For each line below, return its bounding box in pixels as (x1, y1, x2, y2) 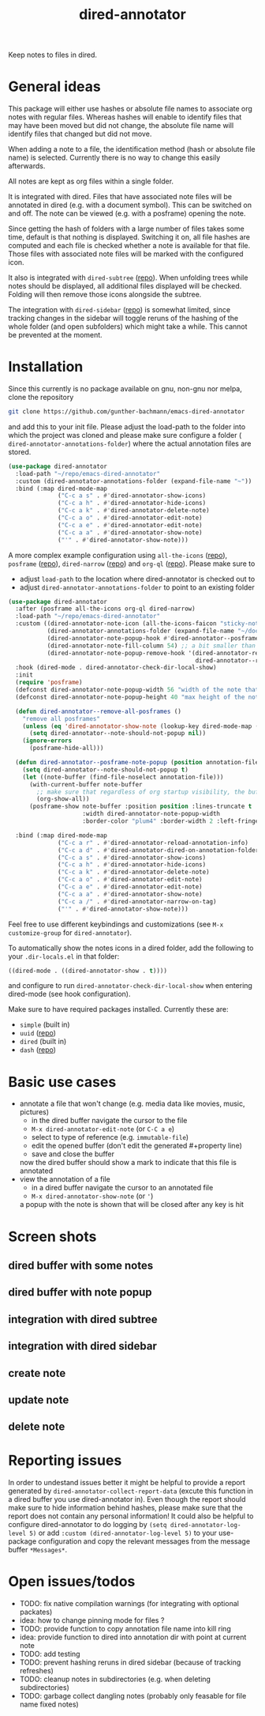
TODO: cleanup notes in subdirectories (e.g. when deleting (19, 1674, 211, 1684)
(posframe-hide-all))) (28, 745, 104, 752)
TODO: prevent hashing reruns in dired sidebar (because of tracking (19, 1658, 241, 1667)
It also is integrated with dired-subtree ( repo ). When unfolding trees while (8, 273, 248, 282)
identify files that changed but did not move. (8, 129, 152, 139)
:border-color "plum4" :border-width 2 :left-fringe (82, 817, 259, 825)
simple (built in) (19, 1020, 70, 1029)
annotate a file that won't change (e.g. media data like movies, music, (19, 1099, 245, 1108)
